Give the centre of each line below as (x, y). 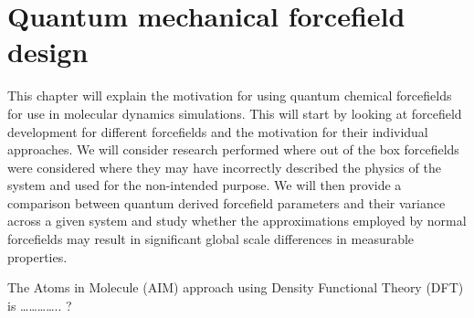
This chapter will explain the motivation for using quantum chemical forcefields (230, 95)
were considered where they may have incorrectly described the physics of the (224, 167)
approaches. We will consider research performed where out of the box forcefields (233, 149)
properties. (37, 256)
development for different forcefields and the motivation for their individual (218, 131)
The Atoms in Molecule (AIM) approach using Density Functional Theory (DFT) (236, 287)
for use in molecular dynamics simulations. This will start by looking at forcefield (235, 113)
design (48, 52)
